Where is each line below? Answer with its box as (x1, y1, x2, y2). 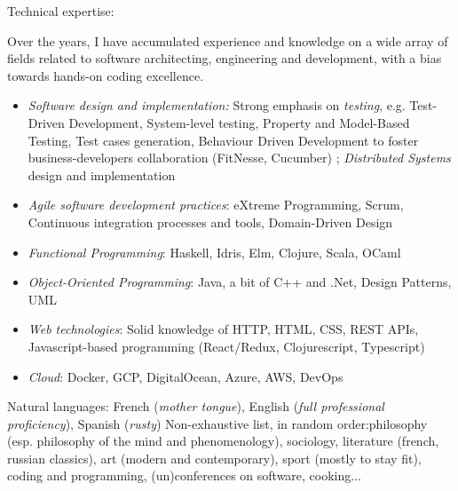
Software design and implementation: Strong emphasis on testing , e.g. (28, 96, 406, 115)
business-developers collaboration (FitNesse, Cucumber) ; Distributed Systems (28, 148, 451, 167)
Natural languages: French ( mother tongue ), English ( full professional (7, 397, 384, 416)
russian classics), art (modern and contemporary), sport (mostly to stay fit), (7, 448, 422, 467)
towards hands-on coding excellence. (7, 66, 204, 84)
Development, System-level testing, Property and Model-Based (68, 113, 410, 131)
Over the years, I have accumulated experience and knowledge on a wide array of (7, 31, 448, 50)
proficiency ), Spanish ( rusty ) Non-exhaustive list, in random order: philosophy (7, 414, 428, 432)
